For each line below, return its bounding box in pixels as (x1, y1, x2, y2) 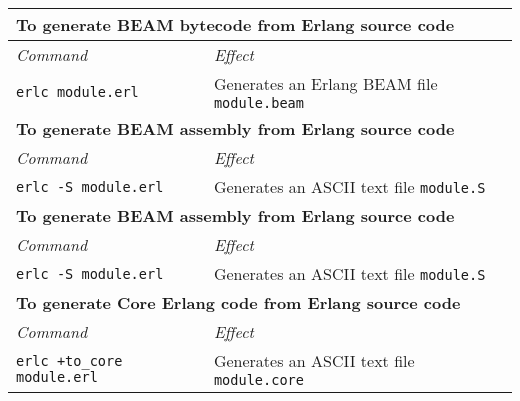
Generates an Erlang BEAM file (213, 72, 438, 95)
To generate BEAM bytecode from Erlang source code (16, 13, 455, 36)
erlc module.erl (16, 83, 139, 100)
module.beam (213, 95, 304, 111)
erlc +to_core (16, 352, 123, 369)
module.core (213, 372, 304, 388)
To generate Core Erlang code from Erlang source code (16, 291, 461, 314)
